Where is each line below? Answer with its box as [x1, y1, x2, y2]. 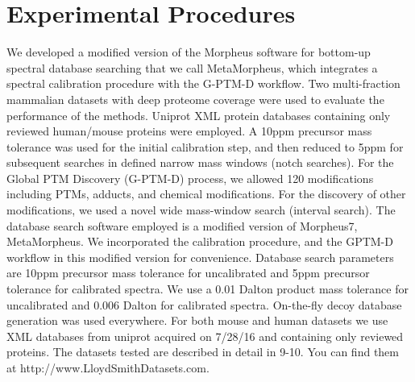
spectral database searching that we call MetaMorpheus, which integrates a [6, 59, 378, 76]
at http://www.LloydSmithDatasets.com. [6, 359, 210, 376]
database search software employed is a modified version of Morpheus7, [6, 217, 358, 234]
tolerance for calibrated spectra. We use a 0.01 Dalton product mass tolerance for [6, 280, 409, 297]
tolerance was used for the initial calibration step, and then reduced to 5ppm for [6, 138, 404, 155]
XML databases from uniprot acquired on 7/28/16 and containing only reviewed [6, 327, 404, 344]
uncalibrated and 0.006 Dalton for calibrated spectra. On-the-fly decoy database [6, 296, 402, 313]
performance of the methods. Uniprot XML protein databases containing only [6, 106, 391, 123]
